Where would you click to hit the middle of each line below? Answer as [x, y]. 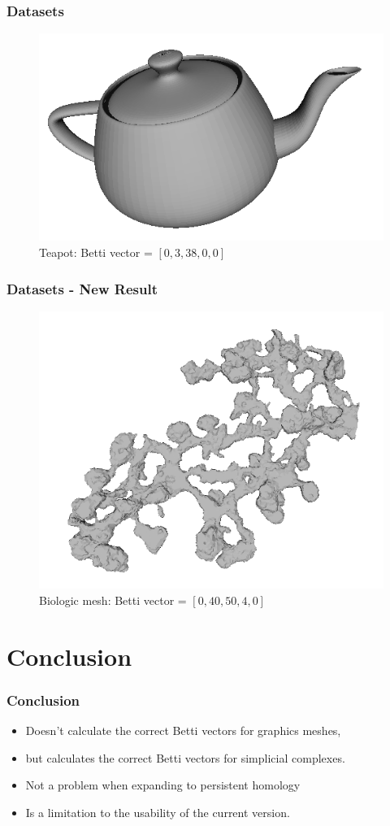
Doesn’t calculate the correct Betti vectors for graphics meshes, [183, 730]
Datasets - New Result [82, 288]
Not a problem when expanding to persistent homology [163, 785]
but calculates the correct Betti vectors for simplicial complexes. [185, 757]
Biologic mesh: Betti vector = [113, 600]
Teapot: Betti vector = [96, 252]
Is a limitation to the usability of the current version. [158, 813]
